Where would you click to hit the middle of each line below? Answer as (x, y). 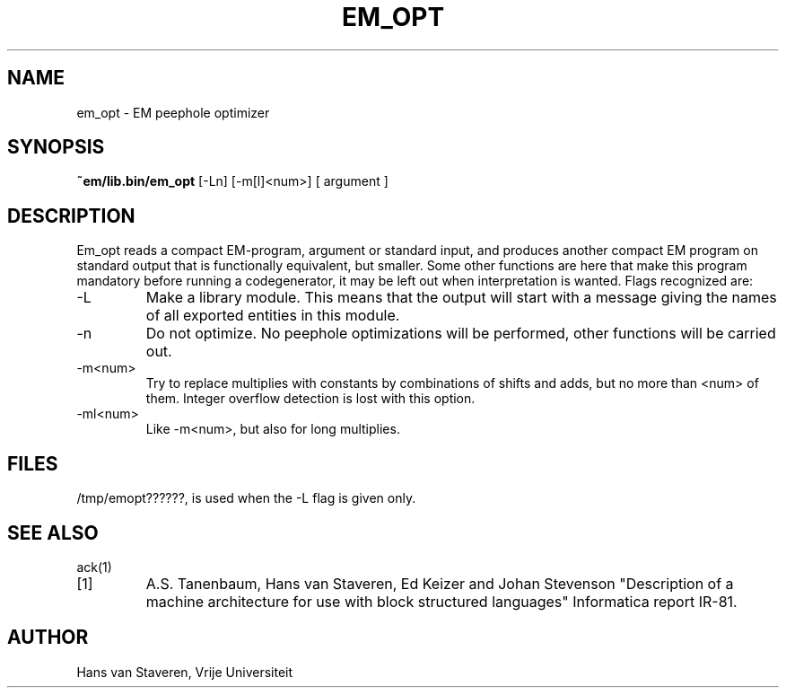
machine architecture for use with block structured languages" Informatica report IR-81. (441, 601)
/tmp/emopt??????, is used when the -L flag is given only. (246, 498)
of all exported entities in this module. (273, 316)
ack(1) (94, 567)
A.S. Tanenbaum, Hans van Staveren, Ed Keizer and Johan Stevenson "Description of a (440, 583)
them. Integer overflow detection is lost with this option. (310, 399)
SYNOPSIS (56, 147)
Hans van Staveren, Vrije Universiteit (185, 672)
